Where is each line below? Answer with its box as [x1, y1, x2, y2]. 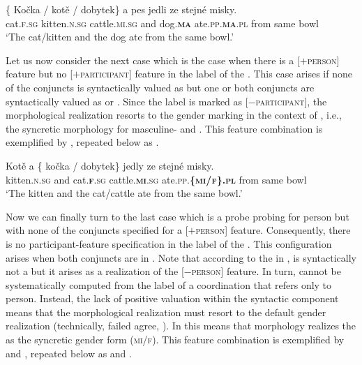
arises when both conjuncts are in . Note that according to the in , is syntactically [6, 250, 356, 265]
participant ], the [255, 94, 327, 108]
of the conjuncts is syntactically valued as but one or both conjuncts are [6, 80, 315, 94]
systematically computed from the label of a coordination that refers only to [6, 277, 332, 292]
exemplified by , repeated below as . [6, 135, 159, 149]
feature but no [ [6, 66, 73, 81]
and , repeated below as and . [6, 345, 132, 360]
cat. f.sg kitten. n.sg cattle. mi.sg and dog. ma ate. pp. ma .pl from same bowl [6, 15, 319, 30]
